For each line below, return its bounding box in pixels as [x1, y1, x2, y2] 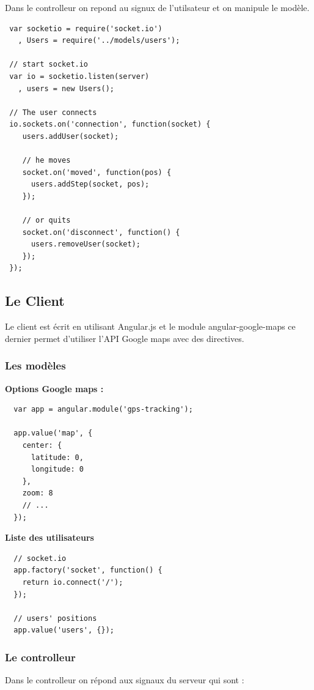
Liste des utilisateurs [5, 531, 94, 544]
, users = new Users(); [18, 84, 114, 93]
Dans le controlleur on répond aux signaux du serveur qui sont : [5, 673, 244, 686]
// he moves [22, 156, 71, 165]
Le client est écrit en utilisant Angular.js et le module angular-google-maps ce [5, 320, 296, 333]
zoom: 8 [22, 489, 53, 498]
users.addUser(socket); [22, 132, 119, 141]
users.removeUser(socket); [31, 240, 141, 249]
